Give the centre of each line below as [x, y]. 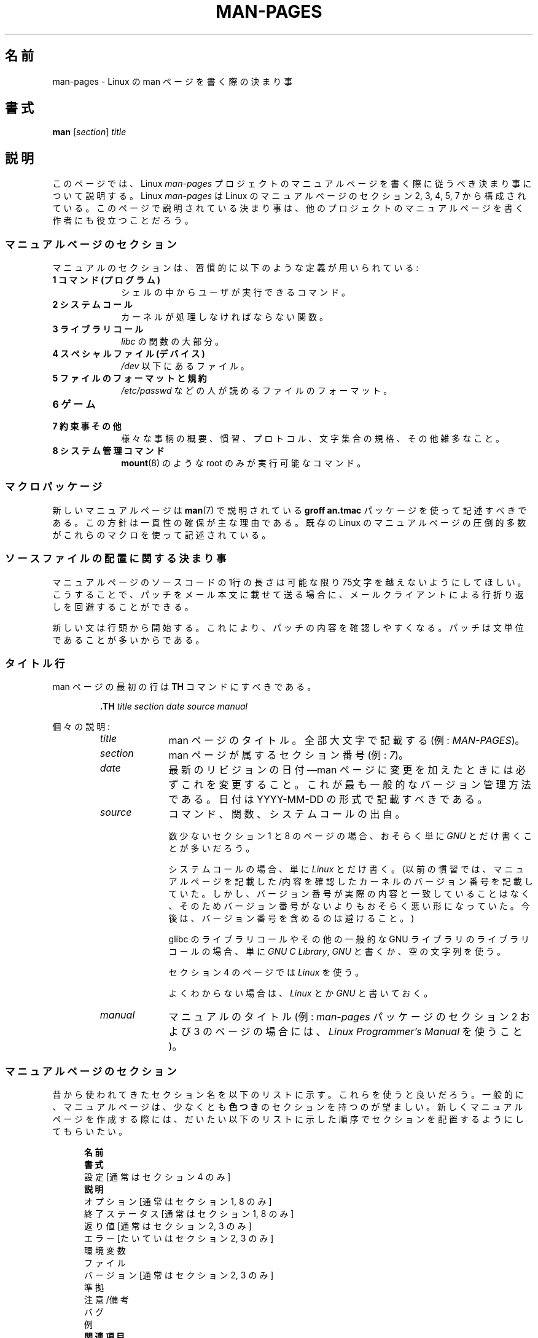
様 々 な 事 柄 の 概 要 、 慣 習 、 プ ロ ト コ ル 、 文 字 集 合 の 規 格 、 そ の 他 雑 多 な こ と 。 [313, 439]
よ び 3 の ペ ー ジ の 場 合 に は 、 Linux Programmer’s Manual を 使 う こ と [345, 1032]
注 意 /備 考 [107, 1300]
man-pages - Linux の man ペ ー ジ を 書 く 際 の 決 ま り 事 [173, 81]
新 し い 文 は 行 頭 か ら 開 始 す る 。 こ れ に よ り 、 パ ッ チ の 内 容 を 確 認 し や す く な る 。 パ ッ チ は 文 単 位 [288, 627]
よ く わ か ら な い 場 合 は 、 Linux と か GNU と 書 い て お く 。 [301, 993]
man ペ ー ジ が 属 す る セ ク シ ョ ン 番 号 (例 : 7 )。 [288, 755]
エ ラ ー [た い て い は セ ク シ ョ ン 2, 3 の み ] [179, 1238]
